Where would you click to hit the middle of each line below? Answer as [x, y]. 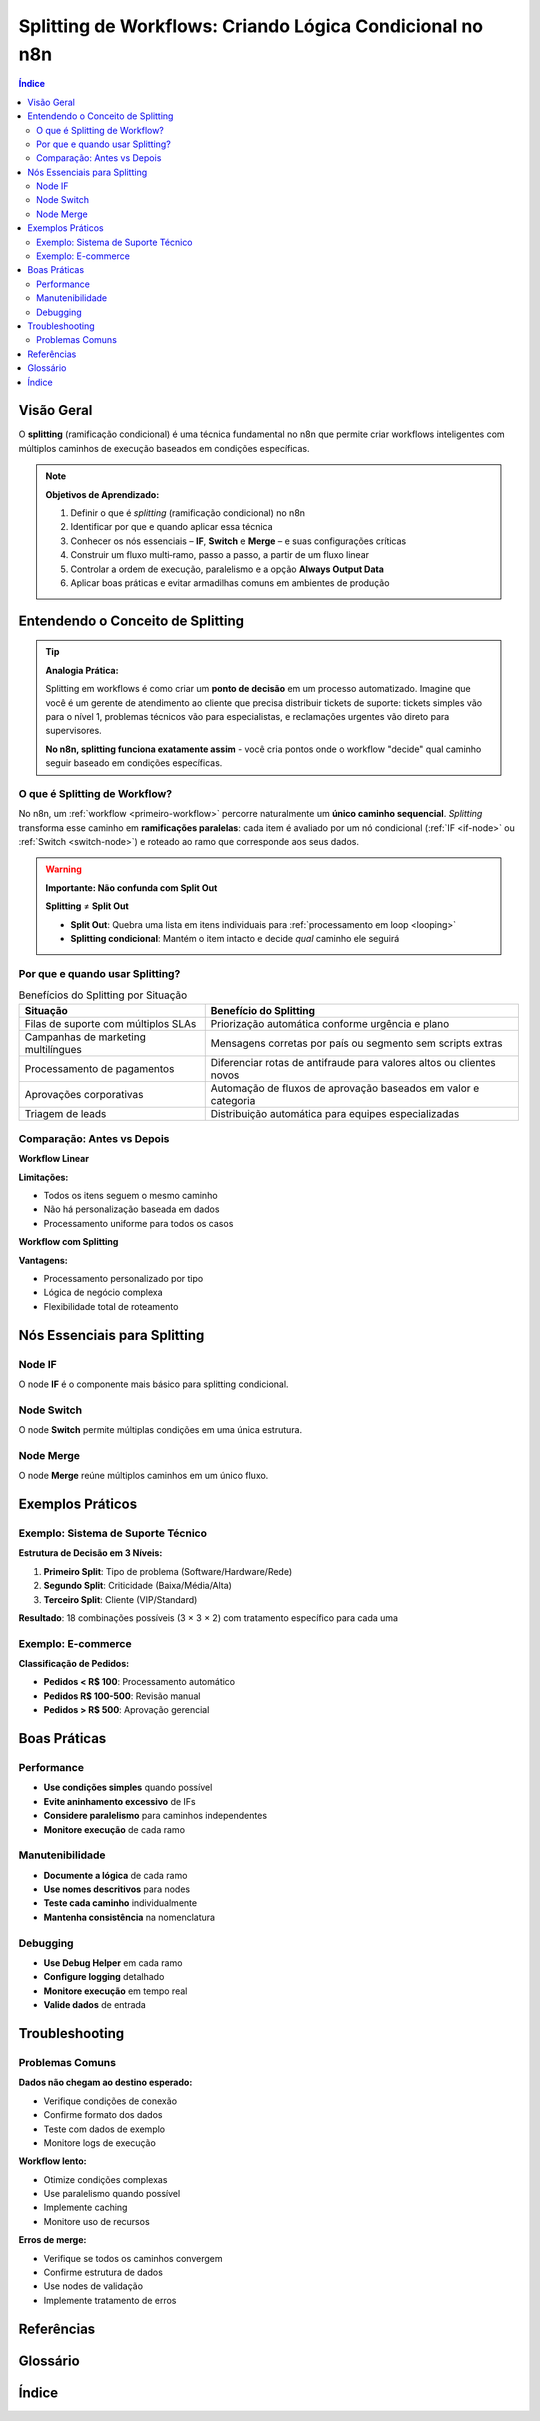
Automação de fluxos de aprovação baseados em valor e [345, 1088]
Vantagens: [43, 1260]
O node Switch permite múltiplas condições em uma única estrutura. [160, 1430]
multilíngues [53, 1049]
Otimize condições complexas [105, 2179]
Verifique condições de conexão [110, 2101]
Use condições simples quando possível [128, 1787]
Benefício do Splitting [262, 1010]
